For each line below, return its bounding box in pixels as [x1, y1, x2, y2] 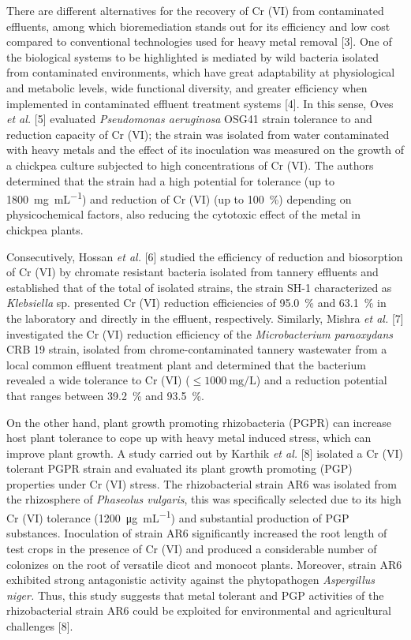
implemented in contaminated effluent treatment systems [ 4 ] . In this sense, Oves [6, 95, 394, 111]
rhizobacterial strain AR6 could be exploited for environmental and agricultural [6, 602, 391, 619]
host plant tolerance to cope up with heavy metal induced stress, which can [6, 429, 372, 446]
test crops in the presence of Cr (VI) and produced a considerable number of [6, 540, 377, 556]
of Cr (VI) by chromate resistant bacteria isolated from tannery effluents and [6, 264, 379, 280]
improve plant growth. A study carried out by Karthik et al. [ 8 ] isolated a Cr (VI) [6, 444, 403, 461]
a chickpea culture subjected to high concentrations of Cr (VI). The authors [6, 156, 374, 173]
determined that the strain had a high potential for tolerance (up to [6, 172, 334, 189]
